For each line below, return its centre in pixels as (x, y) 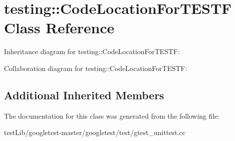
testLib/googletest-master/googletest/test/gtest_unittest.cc (95, 132)
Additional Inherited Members (84, 95)
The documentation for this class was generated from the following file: (112, 115)
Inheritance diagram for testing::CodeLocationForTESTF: (92, 51)
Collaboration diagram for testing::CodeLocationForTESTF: (96, 68)
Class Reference (59, 28)
